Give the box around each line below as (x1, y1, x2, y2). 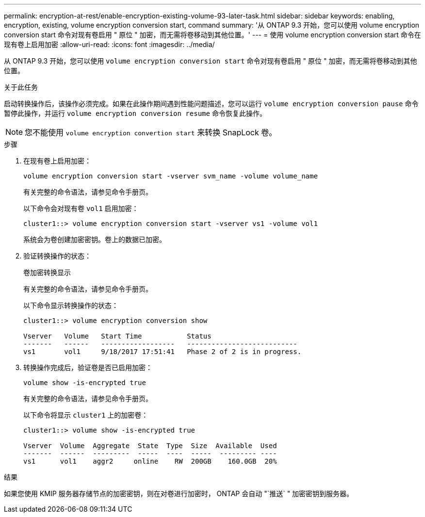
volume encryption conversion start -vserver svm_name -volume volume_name (23, 172, 318, 180)
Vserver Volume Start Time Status (23, 332, 212, 340)
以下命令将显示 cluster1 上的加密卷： (23, 411, 148, 419)
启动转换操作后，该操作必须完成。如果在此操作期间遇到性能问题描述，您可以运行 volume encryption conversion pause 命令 (4, 99, 419, 108)
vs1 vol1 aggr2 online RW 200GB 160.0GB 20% (23, 457, 277, 465)
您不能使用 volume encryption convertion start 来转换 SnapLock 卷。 (25, 128, 277, 137)
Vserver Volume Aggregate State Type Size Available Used (23, 442, 277, 450)
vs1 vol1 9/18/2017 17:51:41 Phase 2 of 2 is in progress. (23, 348, 302, 355)
